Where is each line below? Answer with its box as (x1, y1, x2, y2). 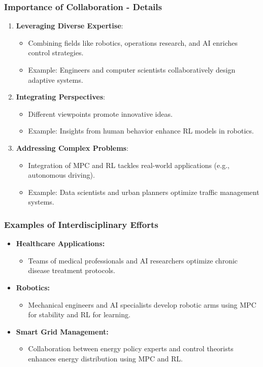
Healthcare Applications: (16, 238, 105, 249)
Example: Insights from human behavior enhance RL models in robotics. (28, 125, 254, 136)
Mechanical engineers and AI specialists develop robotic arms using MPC (28, 299, 256, 310)
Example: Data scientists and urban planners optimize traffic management (28, 186, 259, 197)
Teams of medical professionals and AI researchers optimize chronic (28, 255, 238, 265)
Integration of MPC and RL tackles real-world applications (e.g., (28, 159, 229, 170)
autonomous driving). (28, 170, 95, 180)
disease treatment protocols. (28, 265, 115, 276)
